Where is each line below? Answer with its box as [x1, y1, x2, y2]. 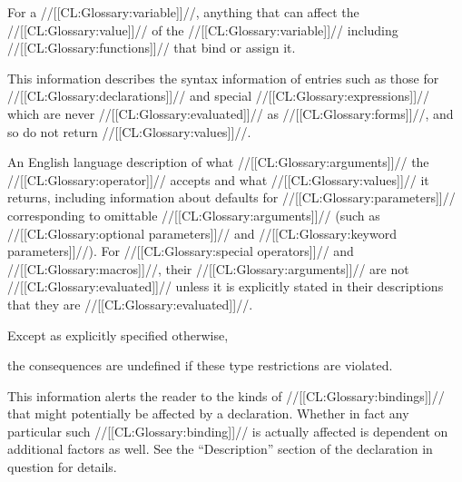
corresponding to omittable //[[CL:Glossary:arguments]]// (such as [7, 205, 380, 224]
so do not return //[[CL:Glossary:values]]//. [7, 122, 251, 141]
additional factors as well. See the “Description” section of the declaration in [7, 439, 433, 458]
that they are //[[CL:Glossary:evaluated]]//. [7, 294, 253, 313]
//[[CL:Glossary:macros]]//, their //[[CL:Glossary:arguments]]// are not [7, 259, 409, 278]
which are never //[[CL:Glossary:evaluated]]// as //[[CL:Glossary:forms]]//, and [7, 103, 454, 123]
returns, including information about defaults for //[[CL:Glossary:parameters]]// [7, 188, 456, 207]
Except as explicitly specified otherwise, [7, 325, 229, 344]
